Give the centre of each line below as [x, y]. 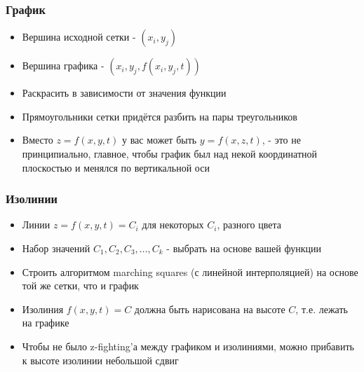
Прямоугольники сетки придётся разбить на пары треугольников [160, 116]
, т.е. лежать [322, 309]
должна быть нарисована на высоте [210, 309]
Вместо [38, 140]
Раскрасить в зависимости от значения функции [124, 93]
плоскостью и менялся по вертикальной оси [116, 167]
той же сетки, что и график [80, 285]
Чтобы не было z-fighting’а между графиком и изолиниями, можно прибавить [188, 346]
